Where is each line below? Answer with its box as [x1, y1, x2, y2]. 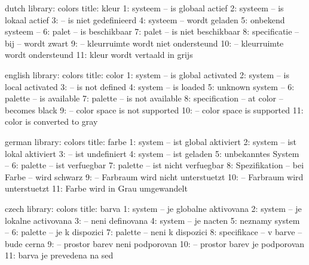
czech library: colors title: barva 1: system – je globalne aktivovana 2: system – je [5, 202, 302, 214]
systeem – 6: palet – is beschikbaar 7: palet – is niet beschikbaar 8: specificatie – [5, 25, 299, 38]
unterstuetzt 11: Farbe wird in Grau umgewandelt [5, 182, 188, 195]
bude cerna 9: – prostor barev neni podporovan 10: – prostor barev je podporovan [5, 237, 305, 249]
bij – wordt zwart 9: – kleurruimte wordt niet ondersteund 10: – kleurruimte [5, 36, 284, 49]
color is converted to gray [5, 115, 98, 128]
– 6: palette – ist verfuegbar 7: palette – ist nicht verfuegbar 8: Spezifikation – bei [5, 159, 304, 171]
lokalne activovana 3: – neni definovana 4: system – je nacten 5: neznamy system [5, 214, 300, 226]
